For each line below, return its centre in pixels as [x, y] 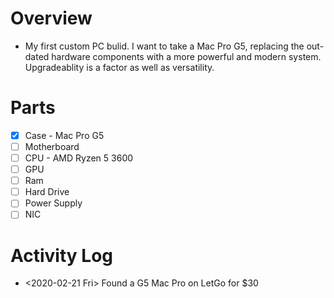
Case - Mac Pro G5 [64, 135]
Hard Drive [47, 192]
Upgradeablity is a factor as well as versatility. [119, 67]
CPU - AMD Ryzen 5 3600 [79, 158]
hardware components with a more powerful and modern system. [186, 56]
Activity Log [62, 255]
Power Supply [53, 203]
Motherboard [52, 146]
